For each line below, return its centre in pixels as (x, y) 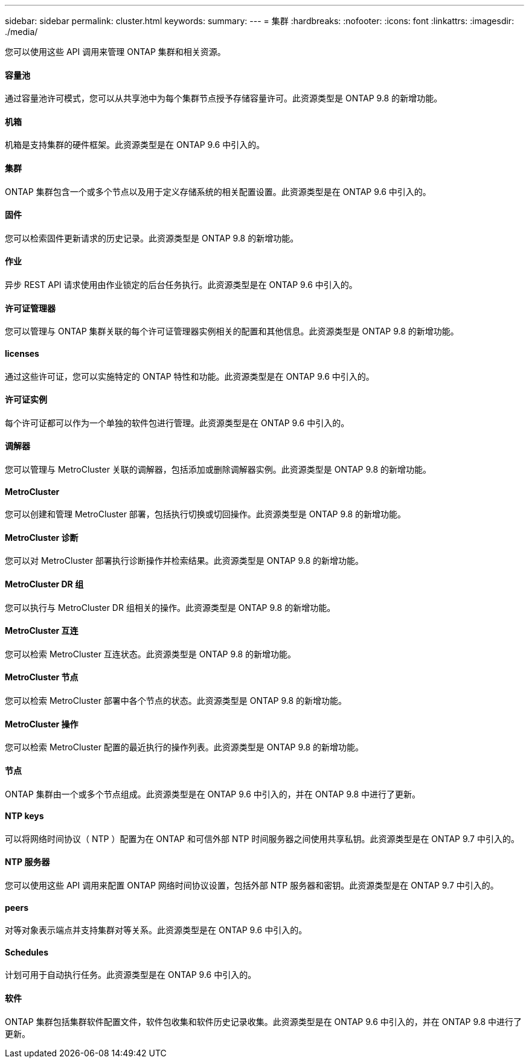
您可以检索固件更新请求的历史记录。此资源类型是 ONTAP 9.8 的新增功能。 (152, 238)
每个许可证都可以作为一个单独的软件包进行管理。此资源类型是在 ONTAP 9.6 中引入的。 (177, 423)
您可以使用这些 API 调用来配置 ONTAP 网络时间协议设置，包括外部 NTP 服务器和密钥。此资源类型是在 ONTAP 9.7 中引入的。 (252, 885)
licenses (22, 353)
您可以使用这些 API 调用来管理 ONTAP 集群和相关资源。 (115, 52)
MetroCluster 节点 (42, 677)
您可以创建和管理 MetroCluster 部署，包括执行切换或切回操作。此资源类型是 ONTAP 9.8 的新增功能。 (206, 514)
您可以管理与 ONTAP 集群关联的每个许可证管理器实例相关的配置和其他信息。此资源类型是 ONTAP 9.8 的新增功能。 (232, 331)
